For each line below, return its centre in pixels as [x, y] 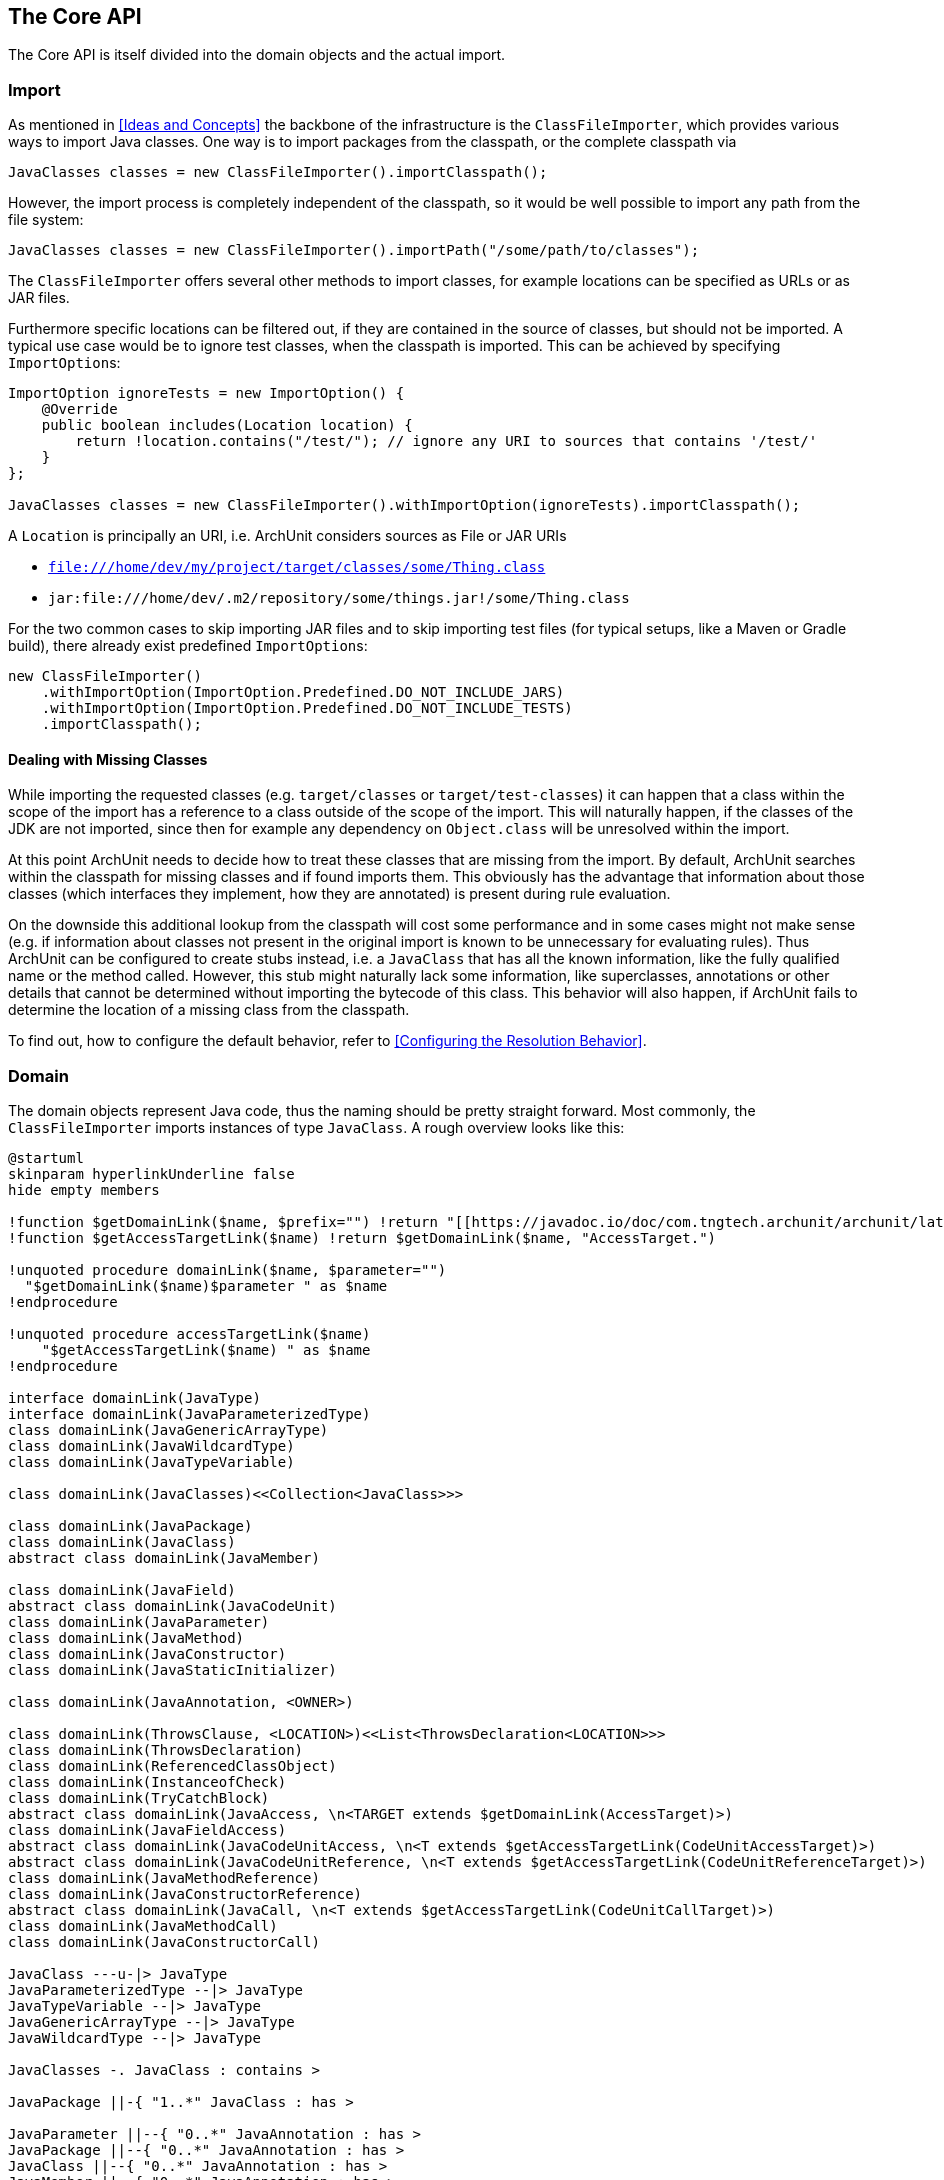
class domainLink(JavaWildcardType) [151, 1446]
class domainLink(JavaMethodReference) [164, 1878]
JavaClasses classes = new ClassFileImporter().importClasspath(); [278, 172]
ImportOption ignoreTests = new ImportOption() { [206, 393]
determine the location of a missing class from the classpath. [209, 1010]
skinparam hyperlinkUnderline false [151, 1174]
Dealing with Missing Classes [108, 759]
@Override [79, 409]
